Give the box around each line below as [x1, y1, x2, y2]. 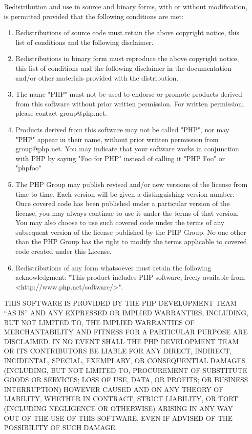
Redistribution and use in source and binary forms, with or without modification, [4, 1, 248, 11]
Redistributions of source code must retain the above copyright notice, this [15, 27, 239, 38]
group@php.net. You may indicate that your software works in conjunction [15, 144, 239, 154]
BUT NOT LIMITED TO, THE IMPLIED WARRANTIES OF [4, 317, 195, 327]
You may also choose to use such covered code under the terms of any [15, 217, 225, 227]
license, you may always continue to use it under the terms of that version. [15, 207, 239, 218]
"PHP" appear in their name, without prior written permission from [15, 134, 219, 144]
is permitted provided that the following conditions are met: [4, 11, 184, 21]
